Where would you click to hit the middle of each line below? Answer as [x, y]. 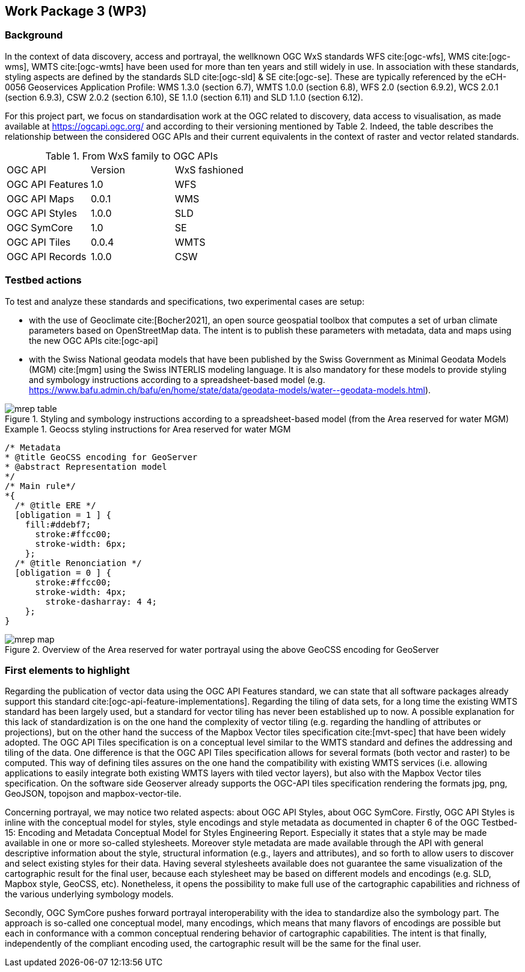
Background [34, 35]
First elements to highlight [67, 670]
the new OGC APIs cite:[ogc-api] [94, 340]
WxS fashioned [209, 170]
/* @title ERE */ [55, 505]
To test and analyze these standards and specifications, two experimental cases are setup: [185, 301]
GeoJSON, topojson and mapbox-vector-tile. [93, 794]
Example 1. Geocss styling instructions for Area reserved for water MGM [148, 429]
